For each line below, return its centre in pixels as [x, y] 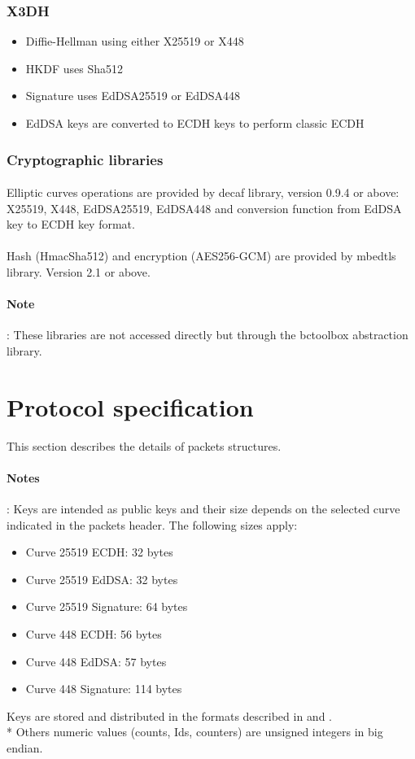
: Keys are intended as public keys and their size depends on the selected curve [203, 509]
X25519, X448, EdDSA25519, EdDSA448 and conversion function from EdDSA [204, 208]
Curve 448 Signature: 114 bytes [104, 689]
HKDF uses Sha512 [74, 68]
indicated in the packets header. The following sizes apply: [152, 524]
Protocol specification [130, 406]
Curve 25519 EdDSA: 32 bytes [102, 579]
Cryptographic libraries [85, 159]
